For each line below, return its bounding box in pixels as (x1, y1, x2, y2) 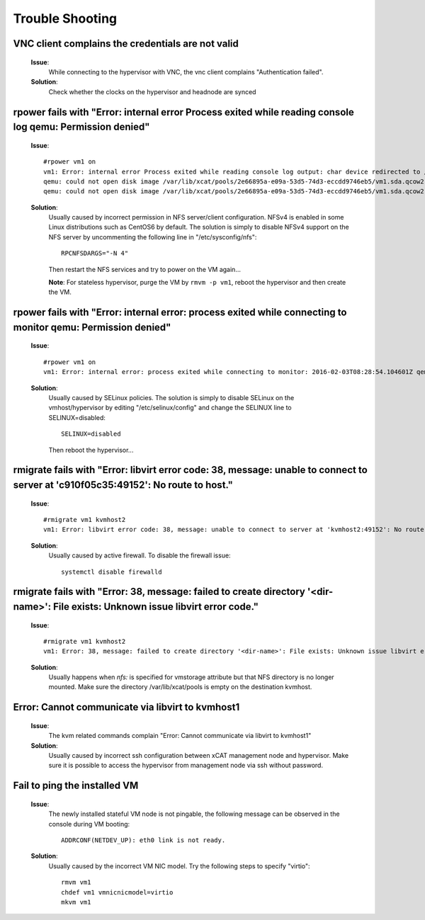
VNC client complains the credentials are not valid (13, 38, 239, 50)
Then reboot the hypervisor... (48, 445, 134, 454)
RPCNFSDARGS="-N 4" (61, 249, 129, 258)
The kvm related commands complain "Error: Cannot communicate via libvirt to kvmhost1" (48, 732, 312, 740)
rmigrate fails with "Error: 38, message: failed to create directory (13, 586, 306, 598)
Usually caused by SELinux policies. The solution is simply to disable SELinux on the (48, 393, 295, 402)
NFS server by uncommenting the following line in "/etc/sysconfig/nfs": (48, 232, 257, 241)
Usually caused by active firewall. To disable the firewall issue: (48, 551, 231, 560)
